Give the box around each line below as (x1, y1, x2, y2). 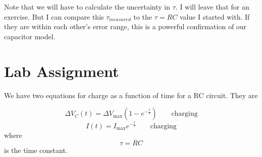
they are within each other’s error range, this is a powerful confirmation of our (4, 21, 247, 32)
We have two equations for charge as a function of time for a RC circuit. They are (4, 90, 258, 100)
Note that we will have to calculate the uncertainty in (4, 2, 171, 12)
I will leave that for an (180, 2, 249, 12)
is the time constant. (4, 144, 68, 155)
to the (133, 11, 152, 22)
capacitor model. (4, 31, 56, 41)
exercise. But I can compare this (4, 11, 104, 22)
